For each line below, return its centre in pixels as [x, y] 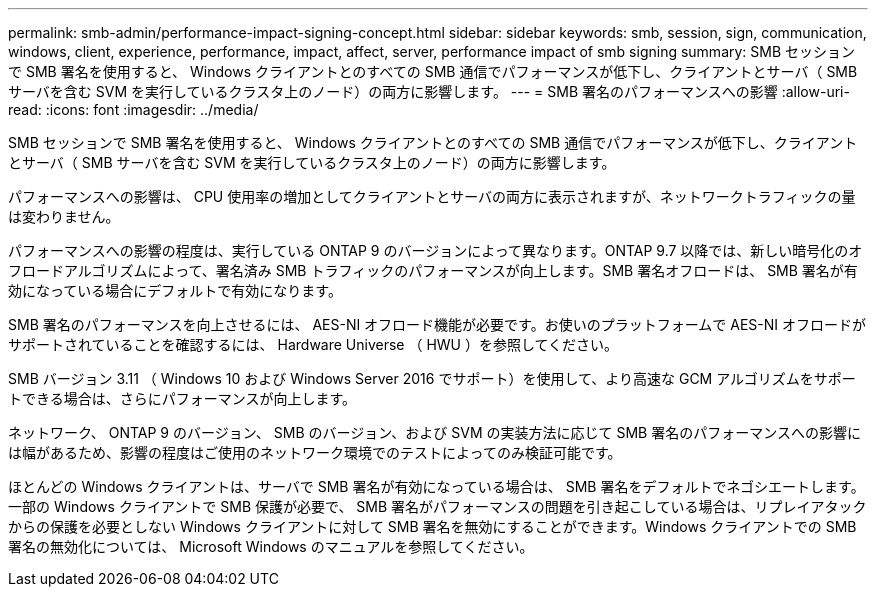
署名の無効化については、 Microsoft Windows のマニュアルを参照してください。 [271, 546]
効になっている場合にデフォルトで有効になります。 [175, 290]
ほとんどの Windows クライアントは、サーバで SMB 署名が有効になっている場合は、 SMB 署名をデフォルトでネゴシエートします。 [436, 486]
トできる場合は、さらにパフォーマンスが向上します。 [182, 398]
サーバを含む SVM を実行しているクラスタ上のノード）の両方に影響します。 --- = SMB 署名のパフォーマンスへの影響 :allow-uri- [429, 91]
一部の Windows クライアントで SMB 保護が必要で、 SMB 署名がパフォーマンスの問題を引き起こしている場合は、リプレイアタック [437, 506]
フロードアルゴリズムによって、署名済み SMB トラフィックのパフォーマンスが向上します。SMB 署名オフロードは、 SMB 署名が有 [433, 270]
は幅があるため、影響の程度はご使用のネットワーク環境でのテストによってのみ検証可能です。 [315, 452]
